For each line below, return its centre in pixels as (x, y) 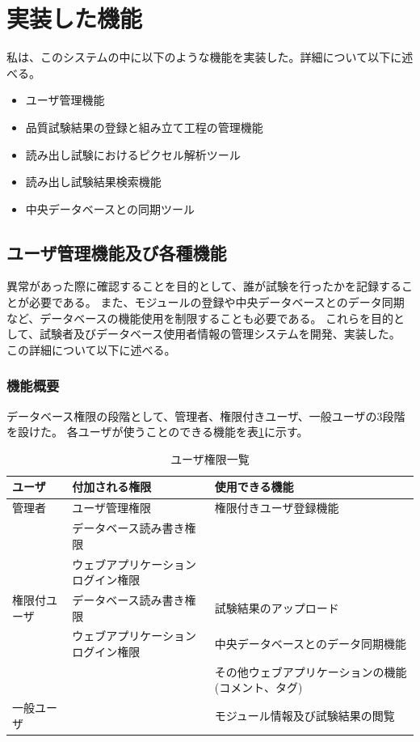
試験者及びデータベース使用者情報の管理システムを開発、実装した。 (220, 334)
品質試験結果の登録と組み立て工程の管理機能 (144, 127)
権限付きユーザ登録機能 (277, 508)
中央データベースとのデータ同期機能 (310, 644)
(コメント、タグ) (258, 687)
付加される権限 (112, 487)
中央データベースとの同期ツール (110, 208)
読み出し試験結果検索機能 (93, 182)
